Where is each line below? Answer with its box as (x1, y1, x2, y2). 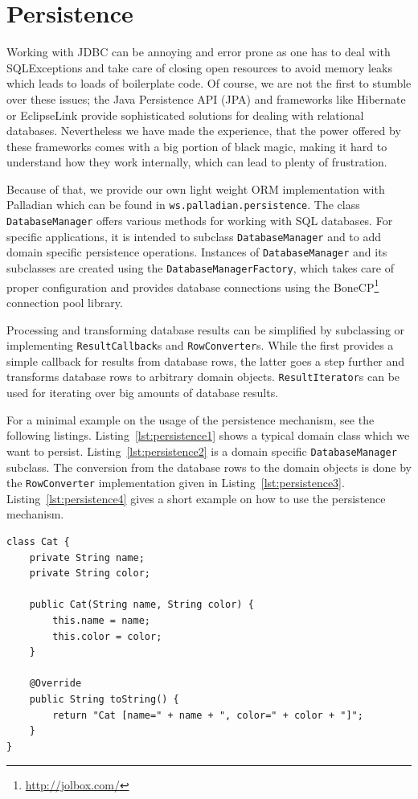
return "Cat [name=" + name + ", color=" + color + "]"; (52, 709, 363, 721)
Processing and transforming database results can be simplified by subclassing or (6, 321, 405, 338)
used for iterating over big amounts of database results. (6, 384, 279, 401)
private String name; (29, 551, 145, 563)
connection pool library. (6, 294, 123, 310)
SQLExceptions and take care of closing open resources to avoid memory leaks (6, 59, 393, 76)
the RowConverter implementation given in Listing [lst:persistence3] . (6, 474, 345, 491)
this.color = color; (52, 630, 162, 642)
